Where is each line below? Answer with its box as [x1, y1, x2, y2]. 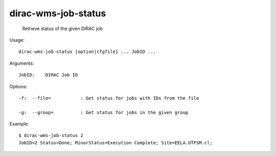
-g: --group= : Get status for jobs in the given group [18, 110, 189, 115]
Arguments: [9, 60, 34, 66]
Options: [9, 83, 28, 89]
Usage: [9, 37, 25, 43]
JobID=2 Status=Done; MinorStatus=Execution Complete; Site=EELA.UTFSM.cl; [18, 140, 213, 145]
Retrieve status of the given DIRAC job [22, 25, 103, 32]
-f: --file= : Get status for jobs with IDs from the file [18, 95, 199, 101]
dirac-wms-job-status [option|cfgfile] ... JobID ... [18, 49, 156, 55]
